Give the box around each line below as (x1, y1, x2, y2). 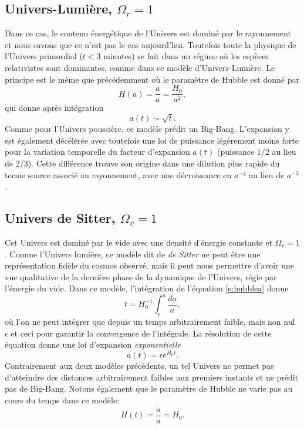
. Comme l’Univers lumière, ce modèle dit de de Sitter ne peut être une (5, 247, 261, 260)
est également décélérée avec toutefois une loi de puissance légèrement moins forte (5, 134, 299, 146)
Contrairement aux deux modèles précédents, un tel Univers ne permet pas (5, 359, 274, 372)
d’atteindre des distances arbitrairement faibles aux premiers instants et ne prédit (5, 371, 299, 383)
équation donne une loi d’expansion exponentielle (5, 338, 181, 351)
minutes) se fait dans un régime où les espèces (103, 50, 269, 62)
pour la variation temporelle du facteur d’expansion (5, 145, 190, 158)
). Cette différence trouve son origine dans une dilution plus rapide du (28, 157, 280, 169)
